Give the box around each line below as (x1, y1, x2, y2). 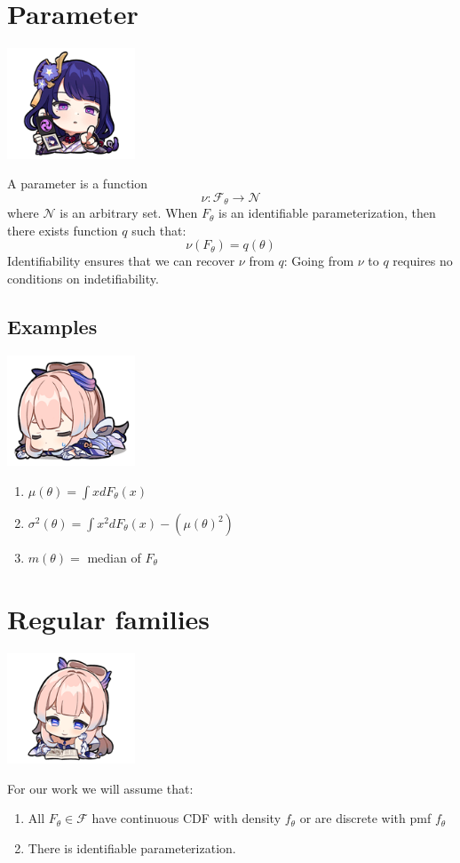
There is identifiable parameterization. (28, 839, 236, 858)
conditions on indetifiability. (7, 269, 159, 288)
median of (87, 548, 141, 566)
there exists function (7, 220, 118, 239)
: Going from (283, 252, 354, 270)
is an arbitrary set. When (59, 204, 198, 222)
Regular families (7, 600, 210, 636)
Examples (7, 313, 98, 340)
